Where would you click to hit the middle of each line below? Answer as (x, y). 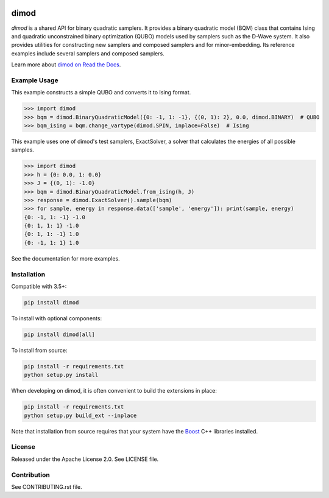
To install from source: (39, 350)
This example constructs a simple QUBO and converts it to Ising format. (101, 93)
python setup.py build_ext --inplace (80, 415)
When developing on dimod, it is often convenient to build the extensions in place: (114, 391)
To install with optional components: (57, 318)
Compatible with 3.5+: (39, 286)
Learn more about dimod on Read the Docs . (66, 65)
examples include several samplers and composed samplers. (88, 53)
